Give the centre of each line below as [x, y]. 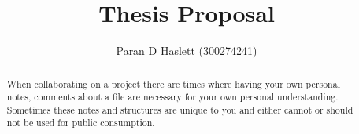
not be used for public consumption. [81, 123]
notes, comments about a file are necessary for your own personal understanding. [172, 97]
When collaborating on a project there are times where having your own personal [173, 83]
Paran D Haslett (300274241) [187, 51]
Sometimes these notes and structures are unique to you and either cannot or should [180, 109]
